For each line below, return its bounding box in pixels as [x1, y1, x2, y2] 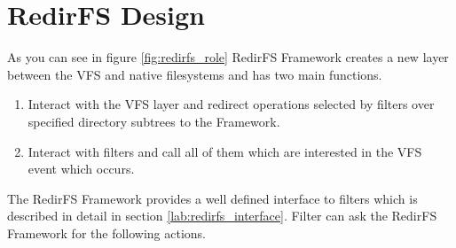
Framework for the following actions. [7, 223, 207, 242]
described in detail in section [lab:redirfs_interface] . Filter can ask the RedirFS [7, 206, 437, 225]
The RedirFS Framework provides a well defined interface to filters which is [7, 189, 418, 207]
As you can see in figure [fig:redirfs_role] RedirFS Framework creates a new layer [7, 48, 449, 66]
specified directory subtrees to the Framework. [28, 112, 280, 130]
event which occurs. [28, 159, 135, 178]
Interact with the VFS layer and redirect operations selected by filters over [28, 95, 435, 113]
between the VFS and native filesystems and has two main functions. [7, 65, 382, 83]
